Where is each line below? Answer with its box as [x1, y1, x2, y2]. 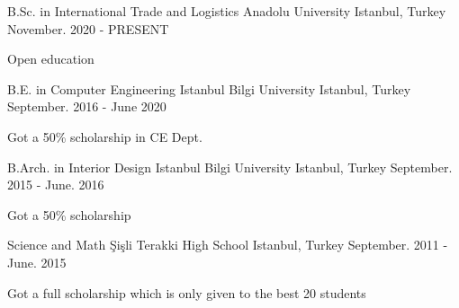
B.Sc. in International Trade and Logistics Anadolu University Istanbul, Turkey [7, 2, 446, 20]
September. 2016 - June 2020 [7, 97, 166, 116]
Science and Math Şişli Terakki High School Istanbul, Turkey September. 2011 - [7, 235, 448, 254]
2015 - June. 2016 [7, 175, 104, 194]
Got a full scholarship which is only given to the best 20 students [7, 283, 366, 302]
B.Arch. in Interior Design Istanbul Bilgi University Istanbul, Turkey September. [7, 157, 453, 176]
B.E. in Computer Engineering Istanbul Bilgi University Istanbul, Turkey [7, 79, 411, 98]
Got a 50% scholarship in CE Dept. [7, 127, 202, 145]
